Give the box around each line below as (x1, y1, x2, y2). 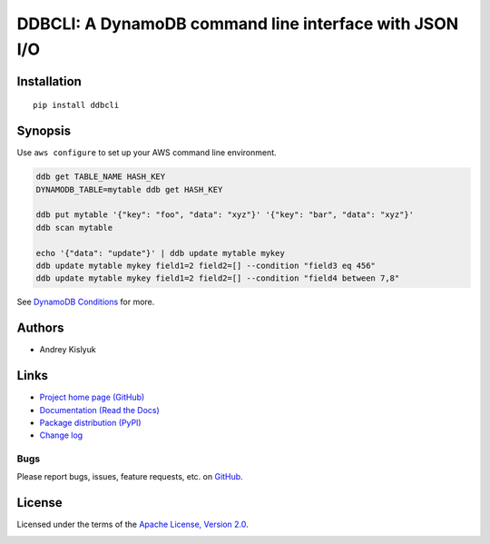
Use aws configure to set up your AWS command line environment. (16, 147, 277, 158)
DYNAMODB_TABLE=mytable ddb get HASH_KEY (35, 184, 223, 194)
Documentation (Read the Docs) (39, 404, 161, 415)
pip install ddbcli (33, 100, 120, 111)
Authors (16, 321, 64, 336)
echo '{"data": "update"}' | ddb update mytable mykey (35, 248, 285, 258)
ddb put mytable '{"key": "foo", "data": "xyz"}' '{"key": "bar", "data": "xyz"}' (35, 210, 415, 220)
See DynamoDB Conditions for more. (16, 296, 155, 308)
